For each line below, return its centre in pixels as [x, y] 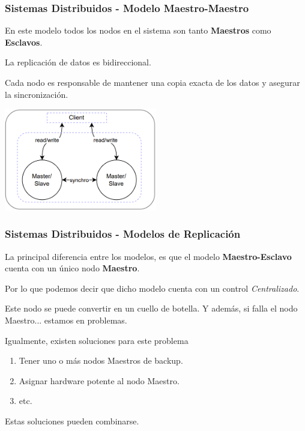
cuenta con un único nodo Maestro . [72, 268]
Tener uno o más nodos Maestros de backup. [101, 360]
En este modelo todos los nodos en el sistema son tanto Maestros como [138, 30]
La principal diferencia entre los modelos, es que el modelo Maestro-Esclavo [148, 256]
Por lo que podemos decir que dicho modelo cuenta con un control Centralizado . [152, 288]
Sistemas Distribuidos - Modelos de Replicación [123, 234]
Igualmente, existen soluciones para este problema [97, 340]
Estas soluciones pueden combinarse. [72, 420]
